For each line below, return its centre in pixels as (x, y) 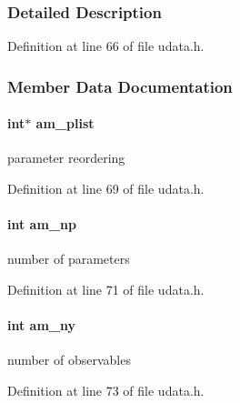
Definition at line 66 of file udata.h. (106, 46)
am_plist (65, 123)
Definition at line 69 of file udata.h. (106, 189)
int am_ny (41, 325)
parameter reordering (66, 158)
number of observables (69, 360)
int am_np (42, 224)
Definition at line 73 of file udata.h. (106, 391)
